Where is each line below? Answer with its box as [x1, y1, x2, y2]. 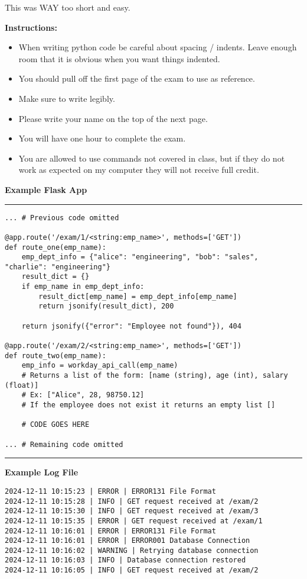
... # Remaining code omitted [5, 440, 123, 449]
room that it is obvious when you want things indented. [18, 52, 220, 65]
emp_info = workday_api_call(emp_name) [21, 361, 178, 370]
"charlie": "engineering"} [5, 262, 110, 271]
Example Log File [5, 466, 79, 478]
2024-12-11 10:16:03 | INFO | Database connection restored [5, 556, 246, 565]
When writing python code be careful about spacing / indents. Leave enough [18, 41, 297, 53]
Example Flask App [5, 183, 87, 195]
